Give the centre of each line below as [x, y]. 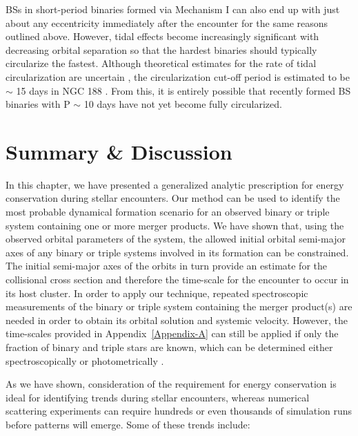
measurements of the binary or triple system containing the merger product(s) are [179, 306]
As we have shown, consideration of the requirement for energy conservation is [171, 384]
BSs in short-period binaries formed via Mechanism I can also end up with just [173, 9]
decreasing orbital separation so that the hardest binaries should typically [161, 49]
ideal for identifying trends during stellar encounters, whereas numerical [158, 397]
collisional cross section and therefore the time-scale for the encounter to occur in [177, 279]
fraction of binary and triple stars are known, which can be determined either [169, 347]
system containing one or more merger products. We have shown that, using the [175, 225]
